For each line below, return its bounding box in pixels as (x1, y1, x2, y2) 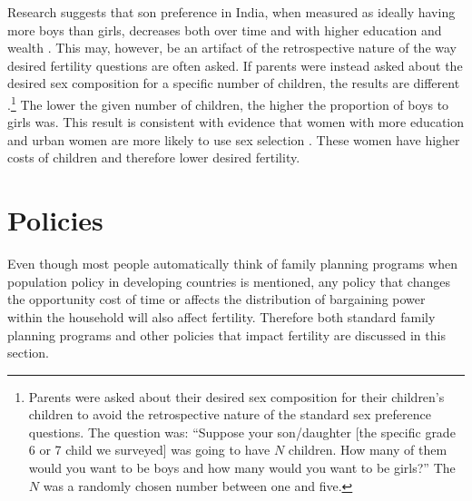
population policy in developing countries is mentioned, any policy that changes (7, 271, 450, 290)
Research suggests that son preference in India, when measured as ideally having (7, 3, 456, 21)
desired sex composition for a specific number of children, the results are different (7, 74, 460, 93)
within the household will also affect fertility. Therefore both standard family (7, 307, 436, 326)
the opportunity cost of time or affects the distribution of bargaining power (7, 290, 426, 309)
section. (7, 343, 49, 362)
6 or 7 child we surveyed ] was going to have (28, 440, 270, 459)
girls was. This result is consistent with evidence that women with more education (7, 113, 465, 132)
